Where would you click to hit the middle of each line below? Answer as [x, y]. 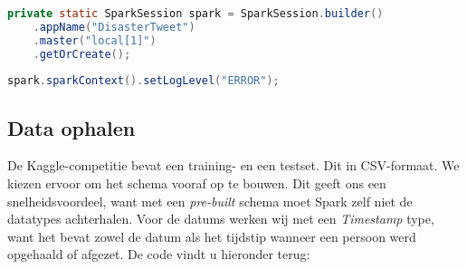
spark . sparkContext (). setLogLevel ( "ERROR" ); [143, 81]
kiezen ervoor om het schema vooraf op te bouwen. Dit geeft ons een [197, 183]
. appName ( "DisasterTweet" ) [114, 27]
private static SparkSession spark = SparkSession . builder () [195, 14]
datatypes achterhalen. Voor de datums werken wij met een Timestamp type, [221, 219]
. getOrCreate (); [82, 54]
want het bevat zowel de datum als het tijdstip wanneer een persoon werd [212, 236]
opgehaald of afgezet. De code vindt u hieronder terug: [159, 254]
